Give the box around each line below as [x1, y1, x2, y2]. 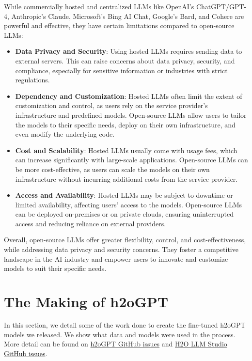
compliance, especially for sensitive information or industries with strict [15, 65, 228, 75]
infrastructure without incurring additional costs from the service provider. [15, 173, 238, 184]
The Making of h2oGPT [4, 292, 169, 312]
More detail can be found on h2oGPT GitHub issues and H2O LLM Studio [4, 339, 227, 349]
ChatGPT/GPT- [196, 1, 247, 11]
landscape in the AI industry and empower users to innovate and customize [4, 253, 228, 264]
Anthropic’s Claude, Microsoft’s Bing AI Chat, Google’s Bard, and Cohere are [11, 11, 244, 21]
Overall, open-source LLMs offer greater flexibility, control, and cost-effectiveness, [4, 235, 246, 245]
